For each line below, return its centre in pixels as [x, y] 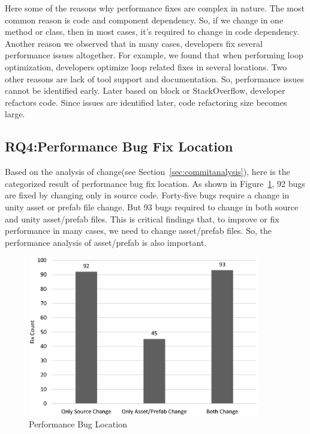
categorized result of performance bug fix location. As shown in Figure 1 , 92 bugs [155, 183]
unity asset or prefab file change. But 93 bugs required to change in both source [152, 206]
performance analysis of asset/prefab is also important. [106, 242]
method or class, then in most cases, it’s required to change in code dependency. [152, 32]
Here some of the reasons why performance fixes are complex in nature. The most [155, 8]
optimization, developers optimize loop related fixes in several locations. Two [146, 66]
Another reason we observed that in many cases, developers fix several [134, 43]
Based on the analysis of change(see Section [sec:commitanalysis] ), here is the [148, 172]
